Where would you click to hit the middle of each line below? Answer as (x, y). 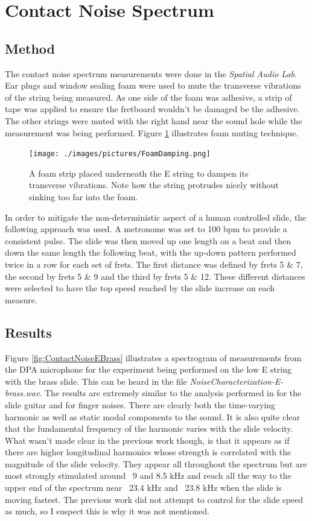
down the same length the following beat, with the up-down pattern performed (151, 252)
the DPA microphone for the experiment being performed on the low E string (148, 369)
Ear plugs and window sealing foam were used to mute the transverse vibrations (153, 85)
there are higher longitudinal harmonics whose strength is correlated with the (148, 452)
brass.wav (22, 393)
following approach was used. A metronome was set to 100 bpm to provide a (146, 229)
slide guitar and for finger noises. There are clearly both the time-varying (140, 404)
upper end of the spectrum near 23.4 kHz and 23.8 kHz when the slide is (143, 488)
